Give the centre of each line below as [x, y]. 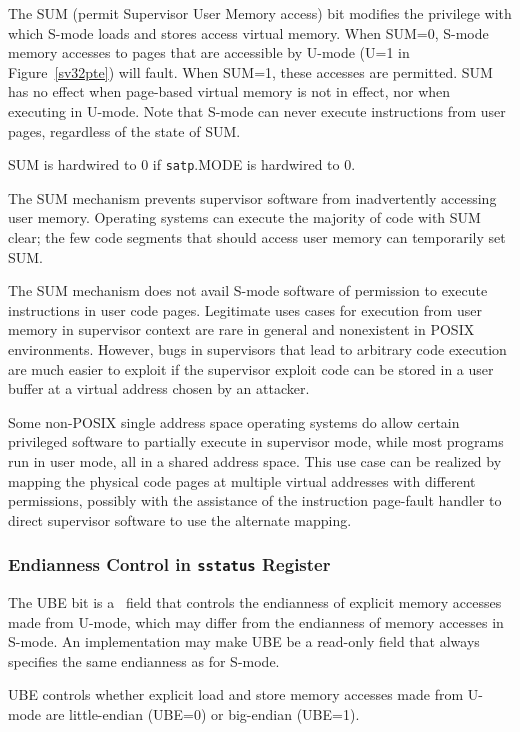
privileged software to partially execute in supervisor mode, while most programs [256, 441]
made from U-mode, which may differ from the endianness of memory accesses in [256, 621]
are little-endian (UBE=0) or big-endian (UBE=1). [202, 714]
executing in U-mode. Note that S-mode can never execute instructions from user [257, 110]
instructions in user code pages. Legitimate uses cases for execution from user [245, 309]
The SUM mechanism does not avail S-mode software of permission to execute [248, 290]
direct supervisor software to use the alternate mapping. [180, 519]
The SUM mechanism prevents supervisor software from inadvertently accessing [252, 197]
